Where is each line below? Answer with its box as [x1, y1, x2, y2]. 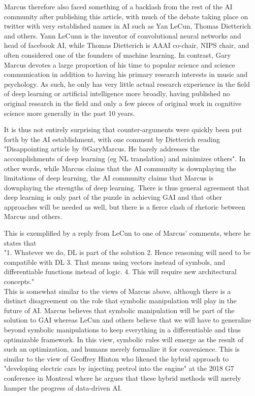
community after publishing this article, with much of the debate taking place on [4, 11, 248, 21]
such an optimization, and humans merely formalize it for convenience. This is [4, 344, 240, 354]
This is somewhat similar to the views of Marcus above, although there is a [4, 286, 231, 296]
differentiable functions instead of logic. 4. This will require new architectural [4, 266, 237, 277]
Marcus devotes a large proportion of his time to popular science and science [4, 59, 235, 70]
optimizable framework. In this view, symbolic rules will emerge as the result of [4, 334, 244, 344]
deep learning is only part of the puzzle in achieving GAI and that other [4, 192, 222, 202]
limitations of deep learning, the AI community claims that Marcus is [4, 173, 214, 183]
